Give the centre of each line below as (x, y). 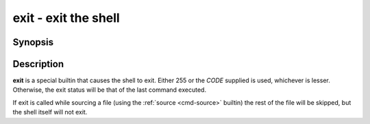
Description (38, 64)
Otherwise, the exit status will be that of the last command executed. (110, 90)
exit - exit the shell (66, 18)
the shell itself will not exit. (50, 112)
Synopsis (33, 42)
